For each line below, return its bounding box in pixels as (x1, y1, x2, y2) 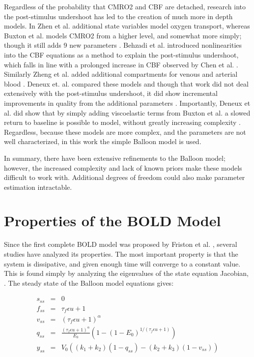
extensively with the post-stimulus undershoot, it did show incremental (4, 88, 218, 98)
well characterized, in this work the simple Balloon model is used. (4, 136, 201, 147)
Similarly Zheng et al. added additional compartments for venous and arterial (4, 69, 238, 79)
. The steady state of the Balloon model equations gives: (4, 277, 174, 288)
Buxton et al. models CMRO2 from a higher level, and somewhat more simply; (4, 30, 242, 40)
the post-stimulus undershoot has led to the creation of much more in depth (4, 11, 233, 21)
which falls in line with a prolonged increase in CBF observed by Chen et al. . (4, 59, 238, 69)
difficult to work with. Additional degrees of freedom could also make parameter (4, 172, 245, 182)
